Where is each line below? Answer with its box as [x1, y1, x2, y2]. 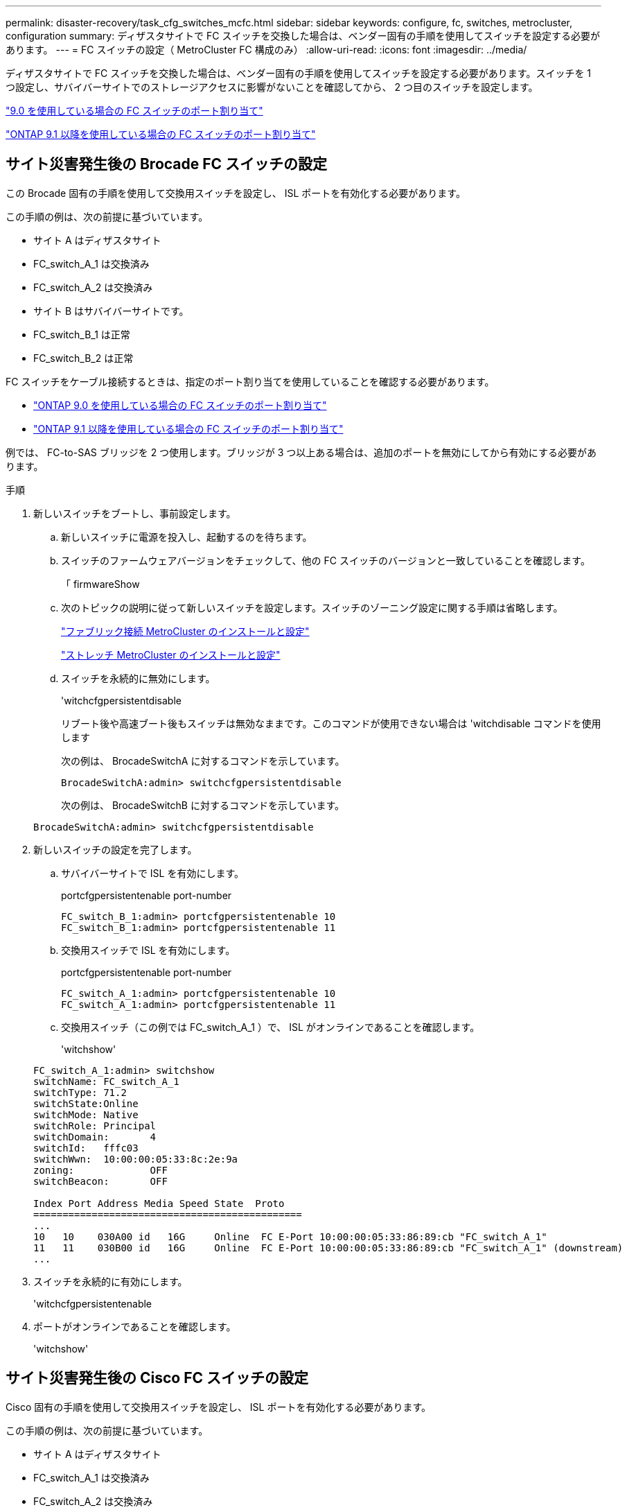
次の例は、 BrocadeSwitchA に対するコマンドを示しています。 [61, 754, 345, 767]
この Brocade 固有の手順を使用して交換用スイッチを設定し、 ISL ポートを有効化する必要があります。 [6, 186, 466, 199]
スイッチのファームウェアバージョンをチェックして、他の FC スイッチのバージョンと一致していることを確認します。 [61, 554, 590, 566]
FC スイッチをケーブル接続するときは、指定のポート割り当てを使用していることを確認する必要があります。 [6, 375, 495, 388]
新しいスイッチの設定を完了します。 [33, 843, 197, 855]
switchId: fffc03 [33, 1142, 139, 1154]
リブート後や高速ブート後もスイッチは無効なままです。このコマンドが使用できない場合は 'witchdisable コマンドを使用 [61, 717, 601, 729]
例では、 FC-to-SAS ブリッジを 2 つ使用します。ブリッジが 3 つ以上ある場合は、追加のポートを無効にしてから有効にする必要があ [6, 446, 597, 458]
